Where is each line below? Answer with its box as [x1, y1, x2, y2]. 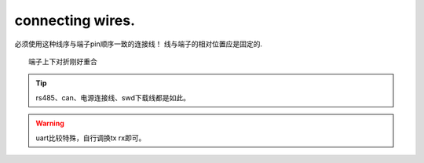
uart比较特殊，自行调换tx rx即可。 [35, 133, 146, 143]
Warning [35, 118, 64, 129]
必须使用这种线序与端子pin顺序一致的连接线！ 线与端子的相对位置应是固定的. [14, 39, 263, 49]
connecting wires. [14, 12, 136, 29]
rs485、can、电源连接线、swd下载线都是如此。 [35, 92, 191, 102]
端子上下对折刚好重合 [28, 57, 97, 66]
